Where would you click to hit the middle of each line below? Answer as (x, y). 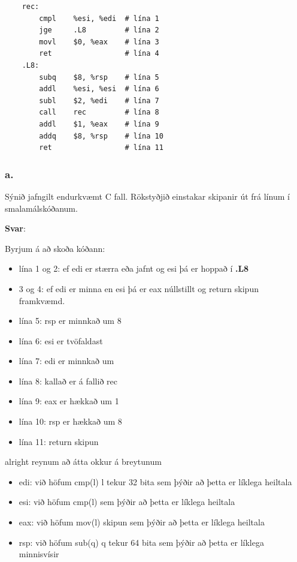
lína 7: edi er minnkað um (66, 361)
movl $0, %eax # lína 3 (99, 42)
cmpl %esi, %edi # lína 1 (99, 18)
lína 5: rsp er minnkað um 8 (70, 321)
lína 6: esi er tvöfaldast (61, 340)
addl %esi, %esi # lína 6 (99, 89)
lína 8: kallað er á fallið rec (68, 381)
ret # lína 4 (99, 54)
